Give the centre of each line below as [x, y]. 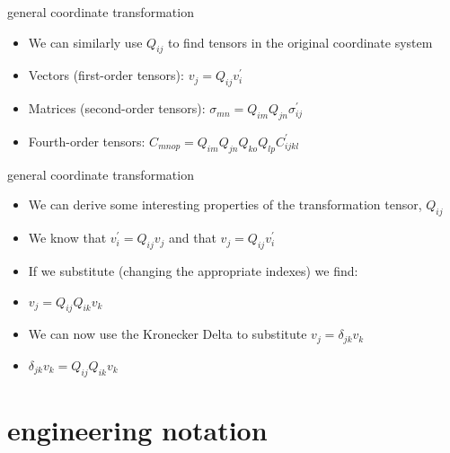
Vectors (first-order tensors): [106, 75]
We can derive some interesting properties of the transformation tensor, [225, 204]
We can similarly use [85, 42]
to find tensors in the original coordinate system [300, 42]
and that [193, 238]
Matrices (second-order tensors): [117, 108]
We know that [67, 238]
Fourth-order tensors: [87, 141]
